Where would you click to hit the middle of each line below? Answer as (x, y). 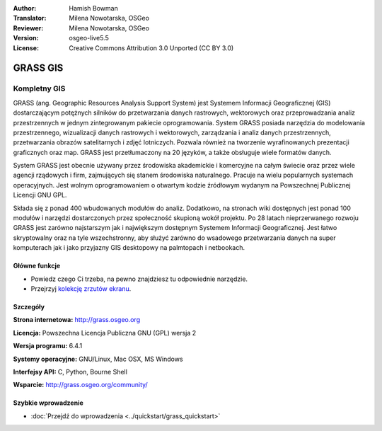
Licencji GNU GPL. (40, 195)
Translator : (30, 18)
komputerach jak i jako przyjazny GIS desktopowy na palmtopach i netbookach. (129, 248)
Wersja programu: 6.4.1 (48, 346)
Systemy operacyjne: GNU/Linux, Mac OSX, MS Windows (98, 359)
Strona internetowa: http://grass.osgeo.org (77, 320)
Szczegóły (29, 306)
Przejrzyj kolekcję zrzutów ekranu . (81, 288)
